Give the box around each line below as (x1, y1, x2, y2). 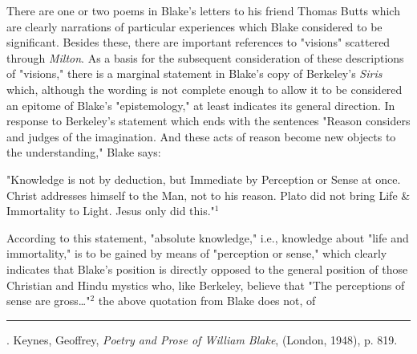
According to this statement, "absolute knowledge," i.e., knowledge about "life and (6, 229, 409, 246)
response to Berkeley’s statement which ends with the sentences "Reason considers (6, 112, 411, 129)
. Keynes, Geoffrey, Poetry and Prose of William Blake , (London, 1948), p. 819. (6, 331, 398, 348)
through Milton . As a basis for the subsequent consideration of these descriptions (6, 49, 404, 66)
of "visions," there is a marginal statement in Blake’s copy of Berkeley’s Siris (6, 65, 383, 82)
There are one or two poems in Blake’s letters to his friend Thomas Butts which (6, 2, 400, 18)
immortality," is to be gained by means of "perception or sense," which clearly (6, 245, 387, 262)
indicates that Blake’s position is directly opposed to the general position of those (6, 260, 408, 277)
